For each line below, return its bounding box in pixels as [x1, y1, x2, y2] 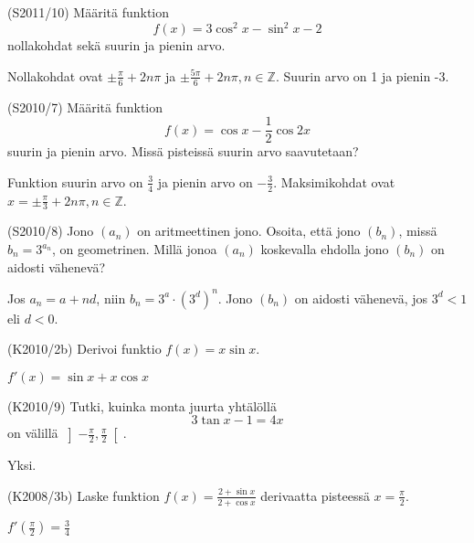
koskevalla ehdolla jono [260, 240, 389, 259]
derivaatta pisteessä [260, 485, 370, 505]
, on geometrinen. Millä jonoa [52, 240, 217, 259]
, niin [96, 288, 126, 307]
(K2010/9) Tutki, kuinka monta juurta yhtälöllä [7, 396, 277, 415]
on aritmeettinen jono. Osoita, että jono [137, 221, 361, 240]
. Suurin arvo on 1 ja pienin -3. [275, 66, 449, 85]
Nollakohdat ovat [7, 66, 103, 85]
